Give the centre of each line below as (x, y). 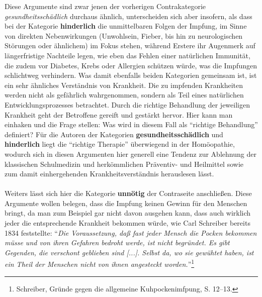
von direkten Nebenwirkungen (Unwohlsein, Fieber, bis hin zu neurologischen (124, 35)
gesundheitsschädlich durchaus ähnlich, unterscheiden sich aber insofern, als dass (128, 16)
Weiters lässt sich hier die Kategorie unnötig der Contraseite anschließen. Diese (128, 193)
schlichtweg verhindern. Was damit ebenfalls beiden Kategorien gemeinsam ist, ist (131, 75)
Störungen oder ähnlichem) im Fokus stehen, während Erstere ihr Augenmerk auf (130, 45)
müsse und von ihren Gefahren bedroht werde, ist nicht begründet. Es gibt (117, 242)
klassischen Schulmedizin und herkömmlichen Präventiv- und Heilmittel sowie (124, 164)
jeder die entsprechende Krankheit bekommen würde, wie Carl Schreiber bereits (127, 223)
